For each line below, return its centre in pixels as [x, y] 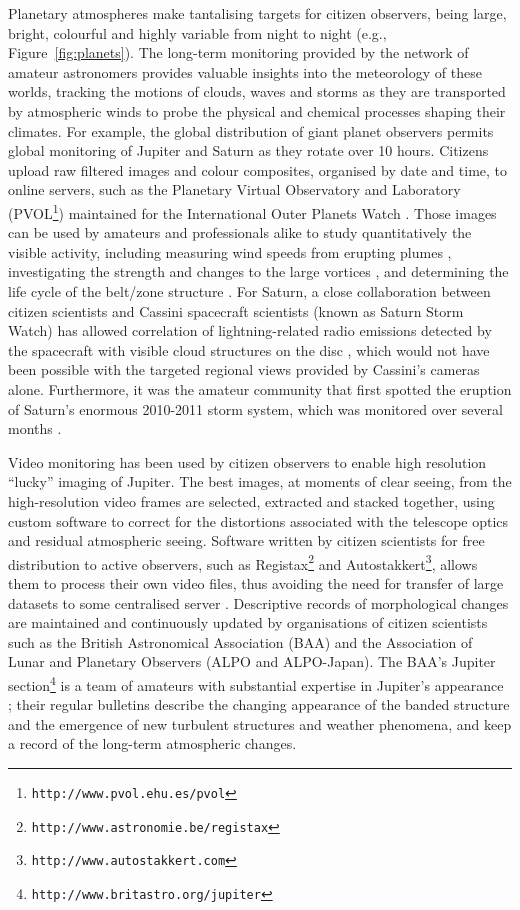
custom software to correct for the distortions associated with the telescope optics [258, 520]
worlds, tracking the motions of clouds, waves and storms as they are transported [257, 91]
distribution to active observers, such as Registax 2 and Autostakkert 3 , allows [243, 562]
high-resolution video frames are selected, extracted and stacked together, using [251, 500]
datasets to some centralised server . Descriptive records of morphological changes [258, 602]
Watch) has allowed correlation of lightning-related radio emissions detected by [250, 330]
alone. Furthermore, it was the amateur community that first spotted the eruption [260, 388]
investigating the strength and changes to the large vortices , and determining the [258, 271]
